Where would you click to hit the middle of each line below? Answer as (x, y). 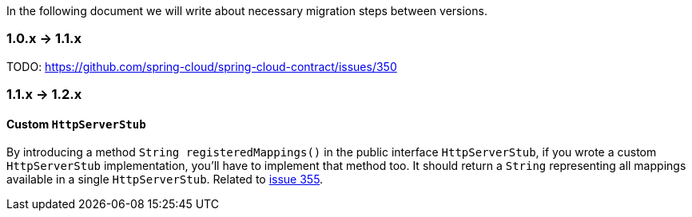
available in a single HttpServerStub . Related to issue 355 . (165, 180)
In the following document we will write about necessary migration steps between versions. (247, 11)
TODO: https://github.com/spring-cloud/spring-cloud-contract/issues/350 (202, 66)
